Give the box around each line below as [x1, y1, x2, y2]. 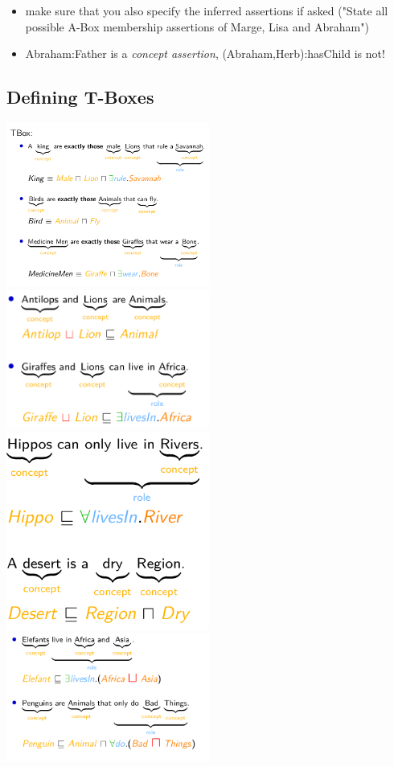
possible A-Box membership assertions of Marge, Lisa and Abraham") [25, 18, 369, 35]
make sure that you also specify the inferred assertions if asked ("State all [25, 2, 388, 18]
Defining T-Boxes [6, 84, 154, 109]
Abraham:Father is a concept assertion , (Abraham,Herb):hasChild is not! [25, 45, 385, 62]
